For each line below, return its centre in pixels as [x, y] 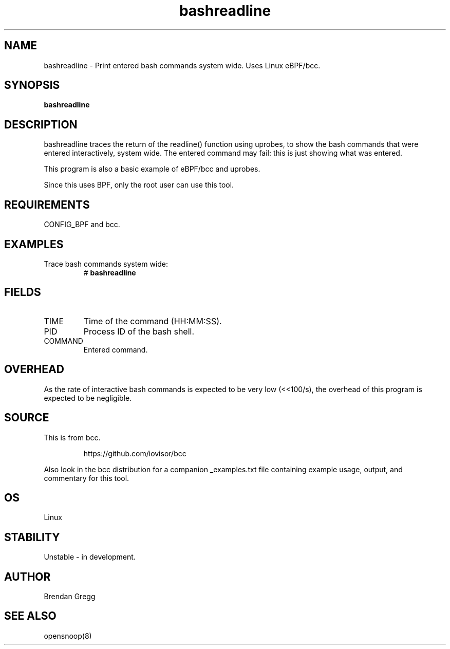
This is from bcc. [72, 437]
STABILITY [32, 537]
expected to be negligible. [88, 398]
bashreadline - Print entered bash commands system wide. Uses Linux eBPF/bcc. [182, 65]
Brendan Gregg [70, 597]
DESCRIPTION [41, 124]
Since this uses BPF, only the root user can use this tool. [139, 185]
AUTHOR [27, 577]
